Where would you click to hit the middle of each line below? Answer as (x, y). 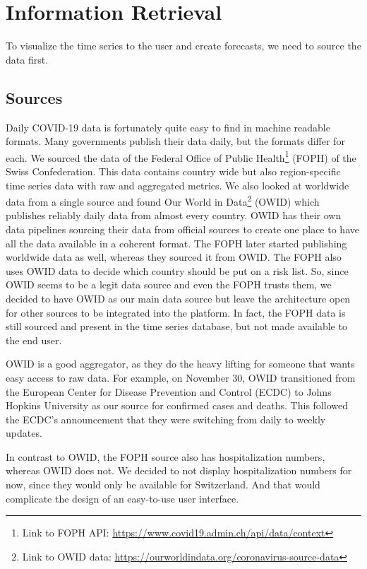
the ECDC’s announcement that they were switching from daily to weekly (166, 419)
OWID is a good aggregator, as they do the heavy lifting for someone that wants (180, 364)
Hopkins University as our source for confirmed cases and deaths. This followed (177, 405)
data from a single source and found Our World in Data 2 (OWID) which (163, 200)
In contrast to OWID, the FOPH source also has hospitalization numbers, (166, 456)
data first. (27, 59)
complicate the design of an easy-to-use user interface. (122, 498)
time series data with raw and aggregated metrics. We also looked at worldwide (178, 185)
